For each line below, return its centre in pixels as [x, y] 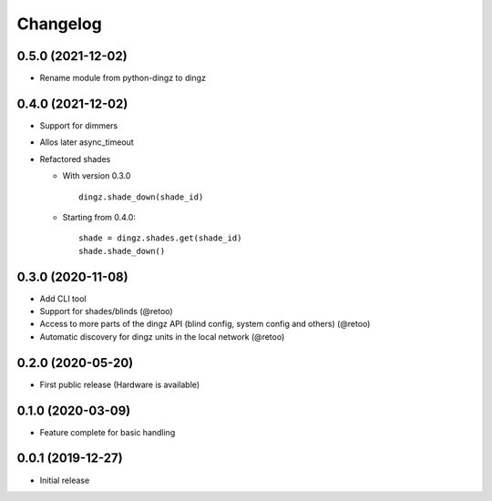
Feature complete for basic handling [108, 432]
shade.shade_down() [122, 251]
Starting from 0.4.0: [99, 217]
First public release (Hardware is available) [120, 384]
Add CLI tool [63, 298]
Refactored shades [75, 158]
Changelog [59, 24]
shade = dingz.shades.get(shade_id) [160, 238]
